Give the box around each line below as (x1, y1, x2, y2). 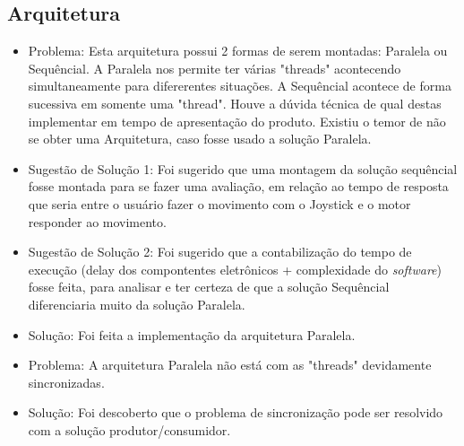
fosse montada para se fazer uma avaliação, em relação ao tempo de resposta (28, 177, 449, 196)
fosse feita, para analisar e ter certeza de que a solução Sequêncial (28, 277, 390, 296)
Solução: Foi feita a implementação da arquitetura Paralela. (28, 325, 356, 344)
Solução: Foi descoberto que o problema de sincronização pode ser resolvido (28, 403, 443, 422)
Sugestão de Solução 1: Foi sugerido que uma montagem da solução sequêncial (28, 159, 458, 178)
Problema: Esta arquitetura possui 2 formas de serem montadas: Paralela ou (28, 41, 448, 60)
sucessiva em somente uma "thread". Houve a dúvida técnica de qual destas (28, 93, 442, 112)
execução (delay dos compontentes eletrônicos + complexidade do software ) (28, 259, 443, 278)
